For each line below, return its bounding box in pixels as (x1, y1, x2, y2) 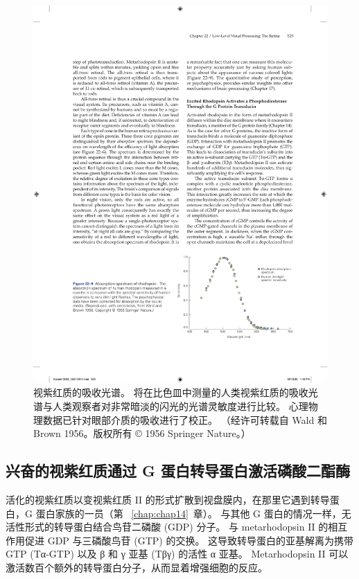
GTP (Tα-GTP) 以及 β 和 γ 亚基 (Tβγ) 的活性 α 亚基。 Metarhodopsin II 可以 (6, 546, 349, 561)
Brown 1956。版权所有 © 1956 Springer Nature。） (33, 426, 251, 440)
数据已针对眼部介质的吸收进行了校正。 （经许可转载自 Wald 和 (42, 412, 327, 427)
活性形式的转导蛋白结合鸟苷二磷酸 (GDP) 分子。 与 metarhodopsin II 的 (6, 519, 329, 534)
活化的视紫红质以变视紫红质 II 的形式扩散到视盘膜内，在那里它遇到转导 (6, 492, 330, 506)
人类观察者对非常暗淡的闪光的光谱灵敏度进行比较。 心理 (52, 398, 308, 413)
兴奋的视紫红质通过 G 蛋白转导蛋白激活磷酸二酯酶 (6, 460, 351, 481)
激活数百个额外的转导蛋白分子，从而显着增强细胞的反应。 (6, 560, 268, 574)
